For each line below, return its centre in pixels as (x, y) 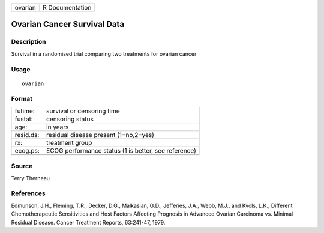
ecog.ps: (27, 150)
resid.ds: (27, 135)
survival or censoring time (83, 111)
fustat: (24, 119)
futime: (25, 111)
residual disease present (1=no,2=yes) (100, 135)
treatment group (69, 142)
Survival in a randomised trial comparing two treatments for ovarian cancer (104, 53)
